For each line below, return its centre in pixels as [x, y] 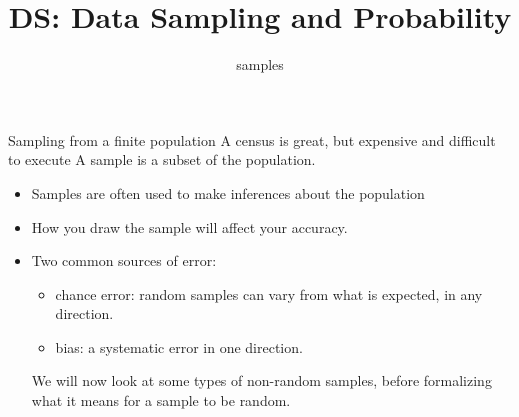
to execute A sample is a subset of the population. [162, 159]
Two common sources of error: [124, 260]
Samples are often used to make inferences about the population [228, 192]
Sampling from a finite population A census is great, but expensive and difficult [252, 139]
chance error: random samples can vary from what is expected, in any [269, 293]
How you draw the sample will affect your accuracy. [189, 226]
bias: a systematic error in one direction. [179, 346]
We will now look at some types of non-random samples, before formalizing [261, 380]
